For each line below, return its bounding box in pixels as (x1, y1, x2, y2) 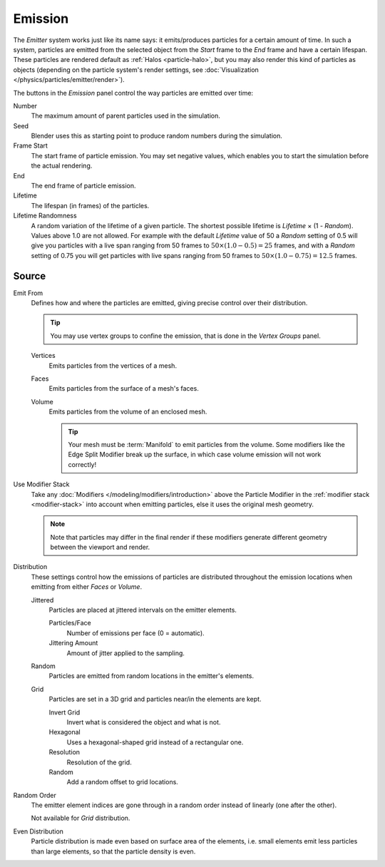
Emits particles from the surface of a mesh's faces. (48, 384, 199, 393)
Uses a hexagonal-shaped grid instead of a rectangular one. (66, 738, 244, 747)
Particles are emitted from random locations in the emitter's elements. (48, 672, 255, 680)
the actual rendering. (31, 161, 93, 170)
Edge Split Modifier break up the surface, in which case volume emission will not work (68, 450, 322, 459)
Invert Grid (48, 708, 81, 717)
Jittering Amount (48, 639, 98, 647)
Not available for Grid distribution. (31, 814, 130, 823)
